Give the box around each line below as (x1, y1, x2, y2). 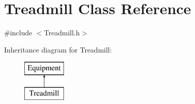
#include (4, 27, 32, 38)
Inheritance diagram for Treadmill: (4, 44, 112, 55)
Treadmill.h (44, 27, 80, 38)
